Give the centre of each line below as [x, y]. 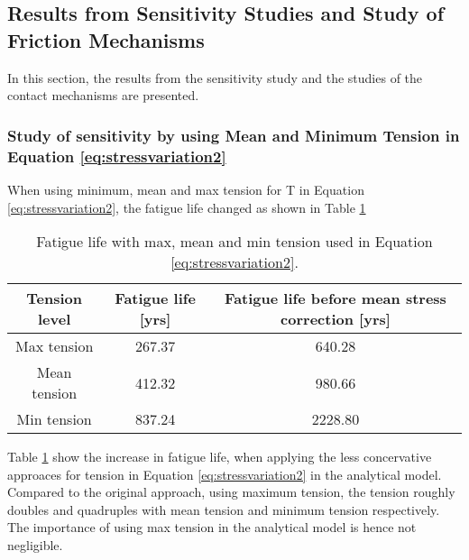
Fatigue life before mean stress [336, 298]
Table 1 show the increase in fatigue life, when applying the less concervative [220, 457]
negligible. [35, 545]
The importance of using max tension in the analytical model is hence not [212, 527]
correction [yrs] [336, 319]
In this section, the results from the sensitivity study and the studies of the [215, 77]
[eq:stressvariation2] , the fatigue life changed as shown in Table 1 [187, 207]
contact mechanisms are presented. [103, 95]
